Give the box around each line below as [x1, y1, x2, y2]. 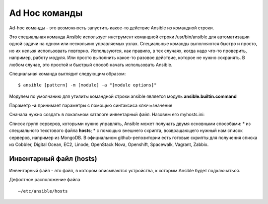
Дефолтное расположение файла [9, 177, 80, 183]
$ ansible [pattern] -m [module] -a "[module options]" [18, 82, 157, 88]
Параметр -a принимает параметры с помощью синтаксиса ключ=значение [9, 102, 173, 109]
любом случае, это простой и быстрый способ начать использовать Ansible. [9, 62, 173, 68]
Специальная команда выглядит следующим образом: [9, 70, 126, 76]
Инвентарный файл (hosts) [9, 154, 97, 163]
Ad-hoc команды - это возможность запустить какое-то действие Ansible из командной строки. [9, 25, 214, 31]
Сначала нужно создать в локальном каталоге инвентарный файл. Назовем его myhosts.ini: [9, 112, 205, 118]
